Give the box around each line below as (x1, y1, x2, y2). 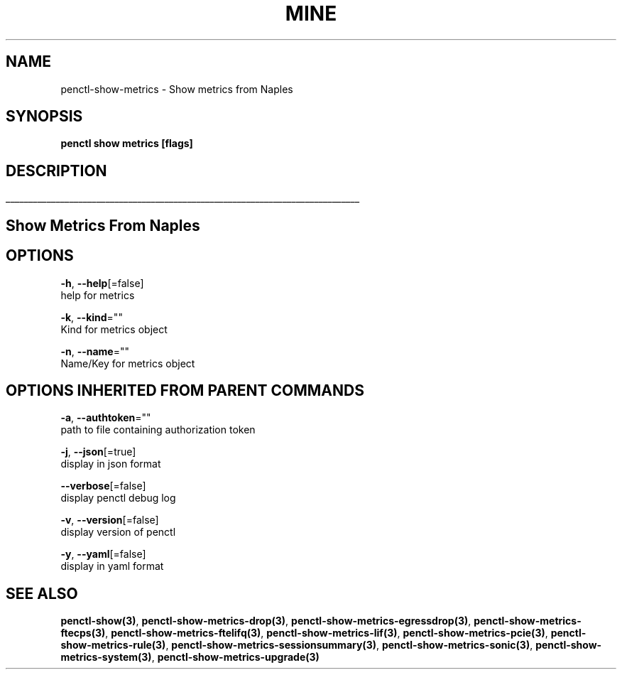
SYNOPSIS (6, 107, 83, 126)
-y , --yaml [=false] (60, 548, 146, 561)
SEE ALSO (6, 584, 78, 603)
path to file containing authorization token (60, 423, 256, 436)
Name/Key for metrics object (60, 357, 195, 369)
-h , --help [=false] (60, 276, 144, 289)
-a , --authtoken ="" (60, 411, 151, 424)
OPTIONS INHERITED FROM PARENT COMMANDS (6, 381, 364, 399)
